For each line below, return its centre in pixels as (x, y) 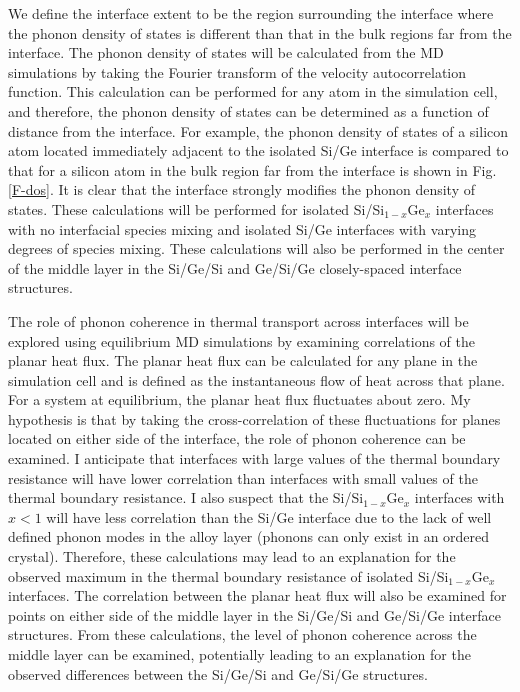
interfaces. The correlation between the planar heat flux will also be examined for (257, 595)
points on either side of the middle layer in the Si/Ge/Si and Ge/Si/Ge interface (254, 614)
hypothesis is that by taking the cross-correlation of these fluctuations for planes (254, 418)
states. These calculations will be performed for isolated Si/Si (196, 208)
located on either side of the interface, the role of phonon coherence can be (237, 438)
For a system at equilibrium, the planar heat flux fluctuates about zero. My (239, 399)
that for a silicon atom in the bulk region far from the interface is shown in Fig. (252, 169)
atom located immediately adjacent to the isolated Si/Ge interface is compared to (258, 150)
